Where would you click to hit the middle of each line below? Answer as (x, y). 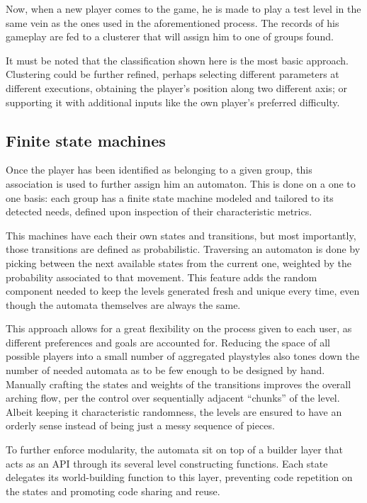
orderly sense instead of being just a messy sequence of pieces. (140, 425)
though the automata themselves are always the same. (123, 304)
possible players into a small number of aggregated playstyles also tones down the (183, 356)
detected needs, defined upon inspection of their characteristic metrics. (159, 211)
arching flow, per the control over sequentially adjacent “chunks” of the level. (173, 398)
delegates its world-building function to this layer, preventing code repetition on (179, 477)
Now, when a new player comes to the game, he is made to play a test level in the (183, 9)
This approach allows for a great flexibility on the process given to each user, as (179, 328)
